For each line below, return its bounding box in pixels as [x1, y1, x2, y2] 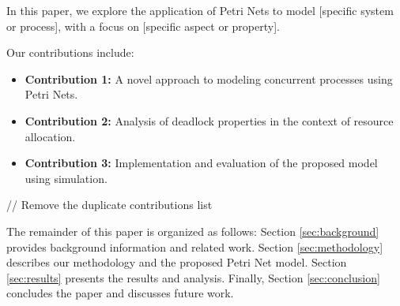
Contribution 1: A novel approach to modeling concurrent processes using [25, 70, 393, 87]
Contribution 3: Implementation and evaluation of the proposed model [25, 155, 378, 171]
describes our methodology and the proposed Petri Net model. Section [6, 254, 347, 271]
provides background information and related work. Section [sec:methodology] [6, 238, 383, 255]
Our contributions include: [6, 44, 134, 61]
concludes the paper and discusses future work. [6, 285, 234, 301]
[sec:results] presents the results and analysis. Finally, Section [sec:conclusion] [6, 269, 380, 285]
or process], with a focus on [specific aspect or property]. [6, 17, 280, 34]
